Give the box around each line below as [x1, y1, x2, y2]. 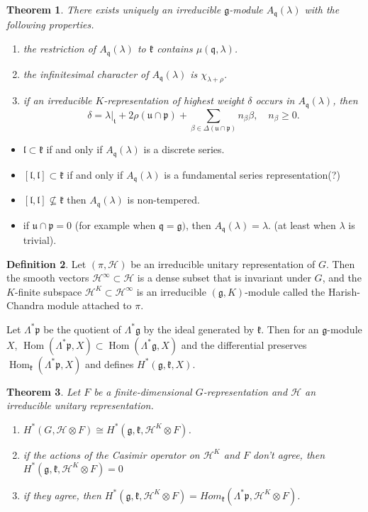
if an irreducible [23, 93, 92, 108]
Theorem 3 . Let [6, 384, 81, 399]
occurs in [255, 93, 295, 108]
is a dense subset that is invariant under [137, 270, 311, 285]
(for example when [74, 217, 156, 232]
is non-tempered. [127, 192, 200, 207]
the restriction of [23, 41, 96, 56]
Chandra [6, 298, 44, 313]
